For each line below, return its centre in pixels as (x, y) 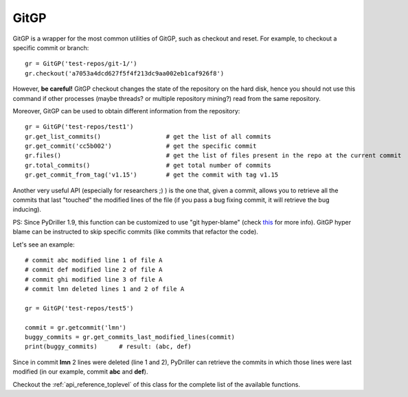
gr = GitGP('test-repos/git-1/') (81, 64)
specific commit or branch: (51, 47)
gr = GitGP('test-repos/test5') (79, 308)
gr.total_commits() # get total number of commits (148, 165)
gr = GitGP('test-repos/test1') (79, 127)
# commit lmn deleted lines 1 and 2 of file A (105, 289)
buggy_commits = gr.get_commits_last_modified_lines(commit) (130, 337)
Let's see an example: (44, 245)
